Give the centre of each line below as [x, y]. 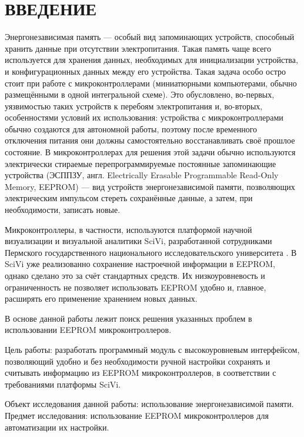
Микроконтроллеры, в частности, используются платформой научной [128, 229]
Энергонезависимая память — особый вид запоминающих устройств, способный [150, 37]
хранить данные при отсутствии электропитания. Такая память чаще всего [138, 48]
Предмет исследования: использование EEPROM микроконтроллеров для [137, 415]
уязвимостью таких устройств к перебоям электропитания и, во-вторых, [134, 106]
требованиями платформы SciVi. [63, 384]
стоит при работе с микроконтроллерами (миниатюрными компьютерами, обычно [151, 83]
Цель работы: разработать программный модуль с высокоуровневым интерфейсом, [152, 349]
